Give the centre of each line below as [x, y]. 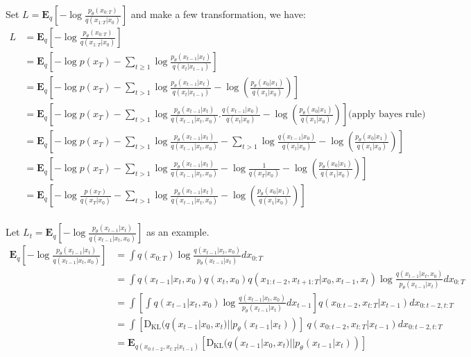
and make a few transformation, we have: [218, 14]
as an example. [178, 232]
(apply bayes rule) [387, 115]
